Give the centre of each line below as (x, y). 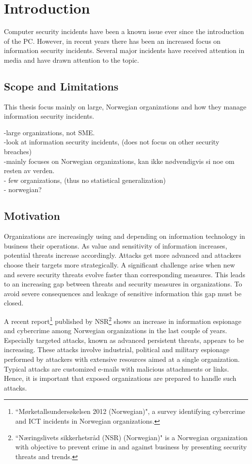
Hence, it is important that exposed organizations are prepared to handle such (120, 378)
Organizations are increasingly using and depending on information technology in (125, 236)
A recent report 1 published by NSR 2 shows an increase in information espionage (123, 320)
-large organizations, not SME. (49, 132)
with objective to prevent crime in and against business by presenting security (131, 447)
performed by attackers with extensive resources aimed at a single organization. (122, 359)
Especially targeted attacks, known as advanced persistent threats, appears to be (124, 340)
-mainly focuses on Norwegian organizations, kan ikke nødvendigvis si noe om (119, 161)
